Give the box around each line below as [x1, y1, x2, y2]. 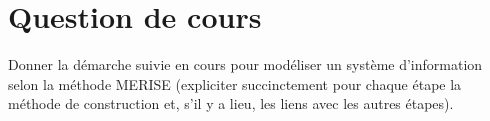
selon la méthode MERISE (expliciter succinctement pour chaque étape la [8, 73, 462, 94]
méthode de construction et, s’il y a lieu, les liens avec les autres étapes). [8, 93, 454, 114]
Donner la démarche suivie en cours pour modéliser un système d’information [8, 54, 483, 75]
